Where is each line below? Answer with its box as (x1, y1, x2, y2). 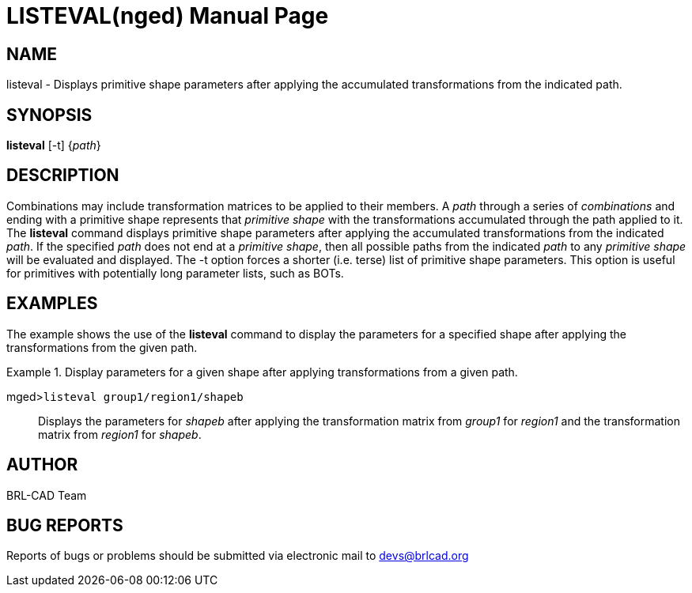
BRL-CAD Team (6, 488, 87, 502)
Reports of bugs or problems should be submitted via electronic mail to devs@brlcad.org (6, 549, 469, 563)
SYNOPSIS (6, 104, 93, 125)
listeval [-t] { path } (6, 138, 101, 153)
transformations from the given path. (6, 340, 198, 354)
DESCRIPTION (6, 165, 119, 186)
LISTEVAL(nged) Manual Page (6, 2, 329, 29)
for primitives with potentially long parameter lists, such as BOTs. (6, 266, 344, 280)
